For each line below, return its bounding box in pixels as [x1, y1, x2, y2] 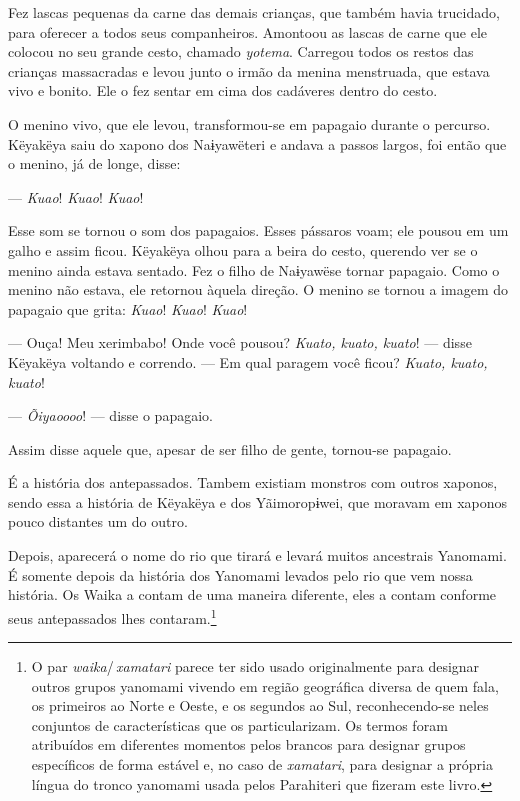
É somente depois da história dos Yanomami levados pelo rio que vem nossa [8, 564, 473, 585]
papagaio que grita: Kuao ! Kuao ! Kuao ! [8, 298, 248, 319]
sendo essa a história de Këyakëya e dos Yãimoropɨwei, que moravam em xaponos [8, 491, 508, 512]
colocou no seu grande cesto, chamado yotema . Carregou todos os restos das [8, 41, 474, 62]
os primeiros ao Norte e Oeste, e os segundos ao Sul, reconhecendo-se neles [31, 695, 489, 716]
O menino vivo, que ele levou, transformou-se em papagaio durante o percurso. [8, 113, 491, 134]
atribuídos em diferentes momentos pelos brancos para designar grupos [31, 734, 466, 755]
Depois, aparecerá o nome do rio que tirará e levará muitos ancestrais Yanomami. [8, 545, 507, 566]
